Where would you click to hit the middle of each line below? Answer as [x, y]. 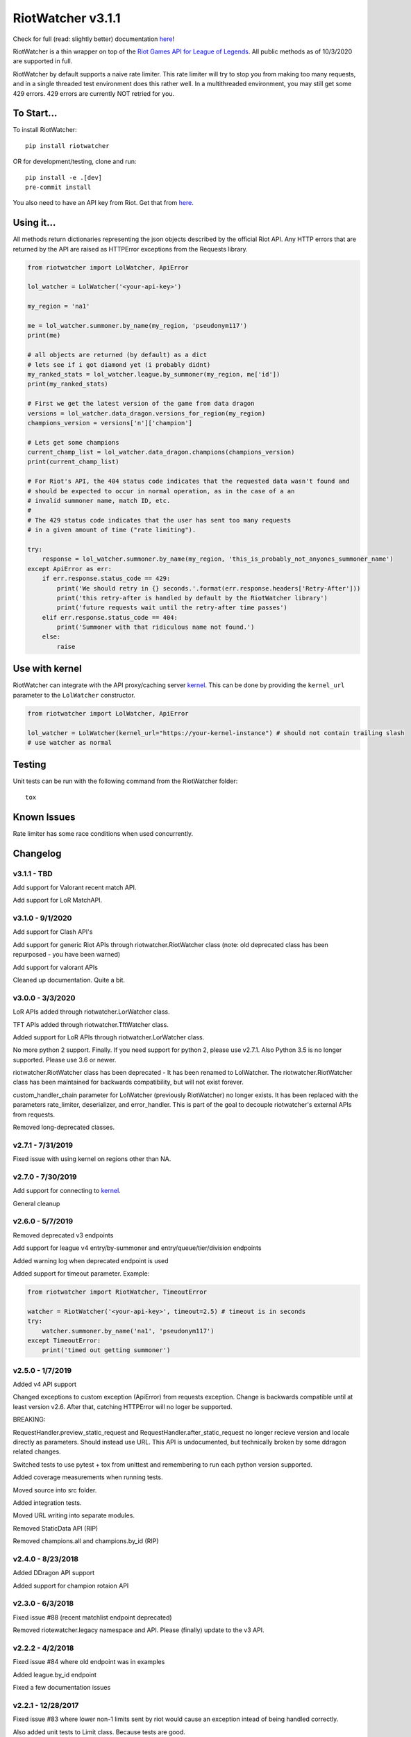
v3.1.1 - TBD [33, 873]
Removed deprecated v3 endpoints [63, 1235]
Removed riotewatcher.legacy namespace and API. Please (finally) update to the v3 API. [139, 1630]
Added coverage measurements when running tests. [88, 1477]
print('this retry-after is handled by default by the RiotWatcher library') [192, 598]
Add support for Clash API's [53, 932]
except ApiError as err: [70, 569]
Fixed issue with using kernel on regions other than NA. [92, 1159]
